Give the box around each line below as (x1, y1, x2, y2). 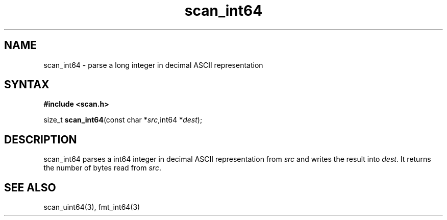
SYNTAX (4, 78, 49, 91)
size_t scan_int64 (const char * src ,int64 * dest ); (43, 115, 203, 125)
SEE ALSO (4, 181, 56, 194)
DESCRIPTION (4, 133, 77, 146)
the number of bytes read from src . (43, 163, 161, 173)
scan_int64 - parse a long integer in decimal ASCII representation (43, 60, 263, 69)
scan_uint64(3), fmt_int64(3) (43, 203, 140, 212)
